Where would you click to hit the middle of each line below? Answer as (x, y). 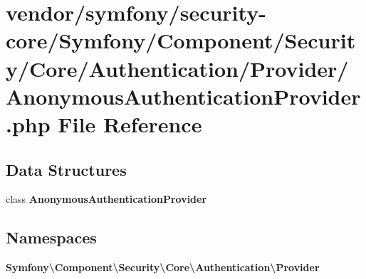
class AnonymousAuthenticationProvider (106, 199)
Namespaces (51, 237)
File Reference (130, 123)
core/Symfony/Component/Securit (181, 40)
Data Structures (66, 169)
